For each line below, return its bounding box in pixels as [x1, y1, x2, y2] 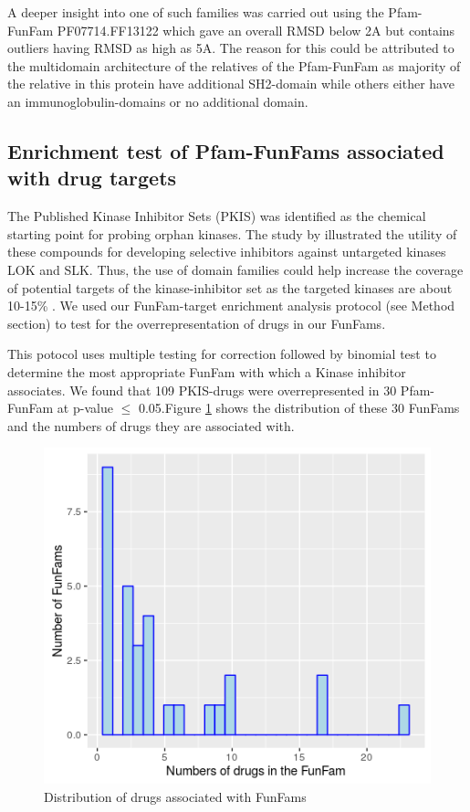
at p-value [57, 398, 113, 417]
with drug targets [7, 163, 177, 192]
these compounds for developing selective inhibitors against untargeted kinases [7, 242, 446, 261]
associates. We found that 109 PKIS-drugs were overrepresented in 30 [7, 380, 397, 399]
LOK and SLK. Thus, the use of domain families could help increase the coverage [7, 259, 464, 279]
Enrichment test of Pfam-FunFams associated [7, 136, 444, 164]
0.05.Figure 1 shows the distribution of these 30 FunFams [138, 398, 460, 417]
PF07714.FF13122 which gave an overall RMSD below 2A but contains [57, 20, 455, 39]
